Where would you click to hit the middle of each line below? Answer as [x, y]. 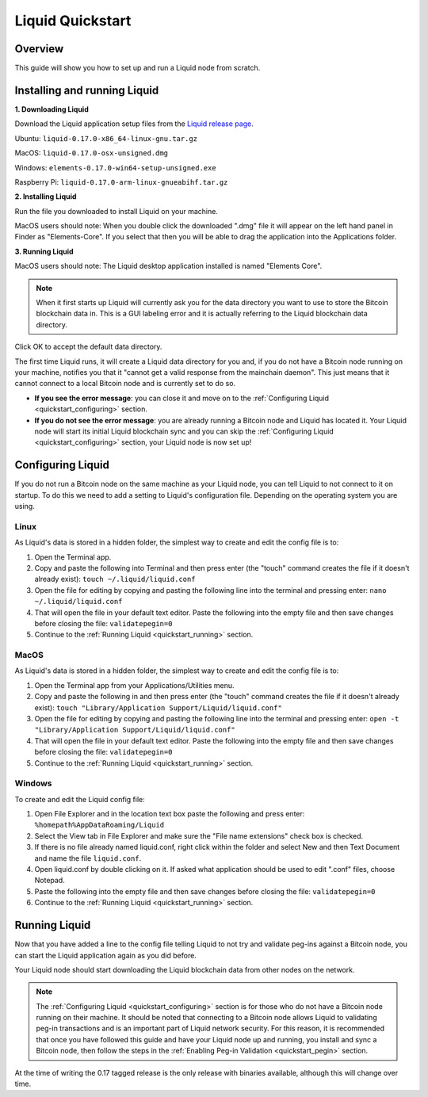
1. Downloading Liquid [52, 109]
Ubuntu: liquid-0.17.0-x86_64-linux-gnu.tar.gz [106, 138]
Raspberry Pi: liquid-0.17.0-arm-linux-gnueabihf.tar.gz [121, 182]
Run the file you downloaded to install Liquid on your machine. [116, 211]
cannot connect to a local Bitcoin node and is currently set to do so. [125, 384]
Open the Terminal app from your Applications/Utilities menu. [134, 685]
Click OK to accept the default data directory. [88, 347]
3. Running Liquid [44, 251]
